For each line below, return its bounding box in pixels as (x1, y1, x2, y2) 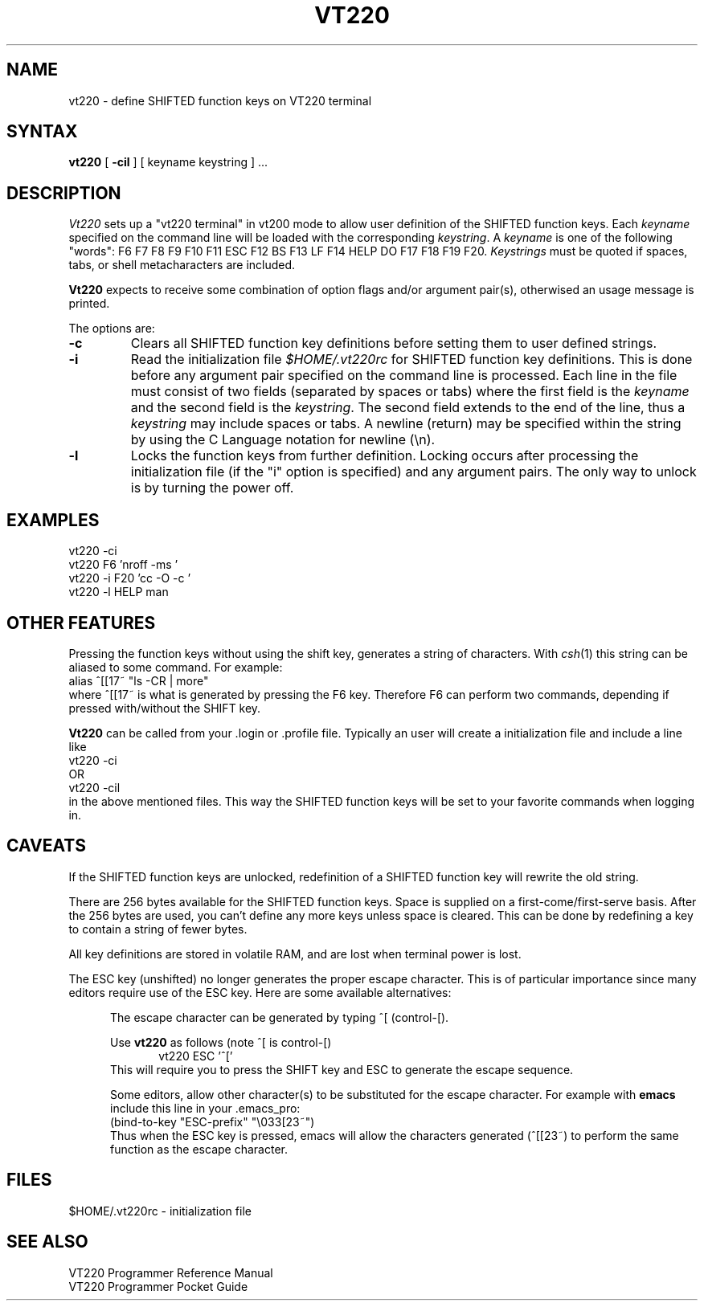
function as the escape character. (110, 1142, 288, 1156)
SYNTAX (6, 121, 78, 142)
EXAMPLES (6, 509, 100, 530)
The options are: (68, 321, 155, 336)
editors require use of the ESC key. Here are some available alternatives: (68, 985, 452, 999)
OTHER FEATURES (6, 612, 156, 633)
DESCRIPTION (6, 182, 121, 203)
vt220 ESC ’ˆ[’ (158, 1048, 233, 1063)
